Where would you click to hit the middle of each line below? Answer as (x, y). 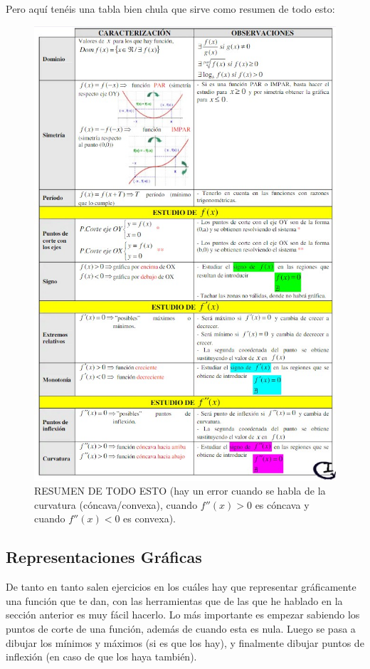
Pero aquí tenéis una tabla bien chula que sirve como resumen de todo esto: (170, 9)
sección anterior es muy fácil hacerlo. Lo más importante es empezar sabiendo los (183, 615)
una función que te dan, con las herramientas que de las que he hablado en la (174, 600)
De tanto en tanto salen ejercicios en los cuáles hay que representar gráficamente (181, 587)
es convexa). (150, 518)
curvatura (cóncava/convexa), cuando (116, 504)
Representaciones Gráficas (104, 557)
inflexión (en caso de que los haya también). (101, 657)
